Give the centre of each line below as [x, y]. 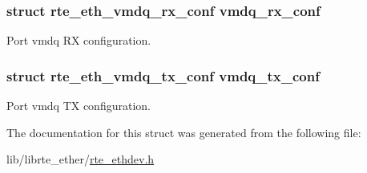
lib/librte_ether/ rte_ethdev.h [81, 159]
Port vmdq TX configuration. [79, 106]
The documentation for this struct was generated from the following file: [184, 132]
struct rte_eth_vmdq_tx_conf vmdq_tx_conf [163, 75]
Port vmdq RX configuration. [79, 40]
